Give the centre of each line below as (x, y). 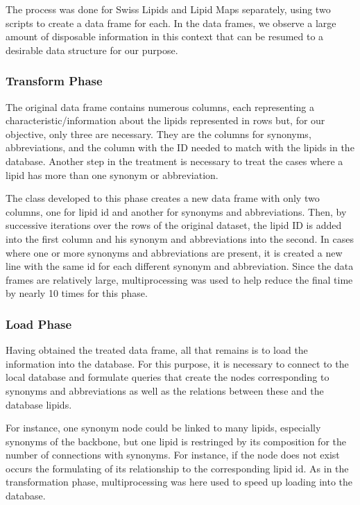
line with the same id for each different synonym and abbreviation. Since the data (180, 266)
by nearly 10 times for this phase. (77, 293)
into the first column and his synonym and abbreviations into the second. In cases (180, 238)
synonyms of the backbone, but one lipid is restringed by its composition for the (176, 441)
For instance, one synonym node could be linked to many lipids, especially (163, 428)
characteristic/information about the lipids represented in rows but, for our (165, 120)
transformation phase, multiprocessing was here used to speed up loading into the (179, 482)
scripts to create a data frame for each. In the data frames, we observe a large (171, 23)
